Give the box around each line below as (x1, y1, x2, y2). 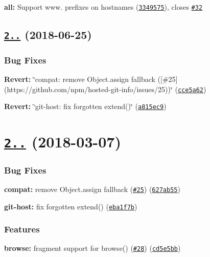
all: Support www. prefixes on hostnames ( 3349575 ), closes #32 (4, 2, 203, 12)
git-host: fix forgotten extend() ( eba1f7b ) (4, 201, 137, 211)
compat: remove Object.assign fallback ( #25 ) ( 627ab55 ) (4, 183, 180, 194)
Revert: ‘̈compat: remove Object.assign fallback (4, 74, 155, 84)
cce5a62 (177, 86, 204, 94)
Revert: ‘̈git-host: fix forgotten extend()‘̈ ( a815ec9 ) (4, 101, 167, 112)
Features (4, 223, 40, 235)
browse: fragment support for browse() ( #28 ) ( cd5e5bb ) (4, 243, 181, 253)
